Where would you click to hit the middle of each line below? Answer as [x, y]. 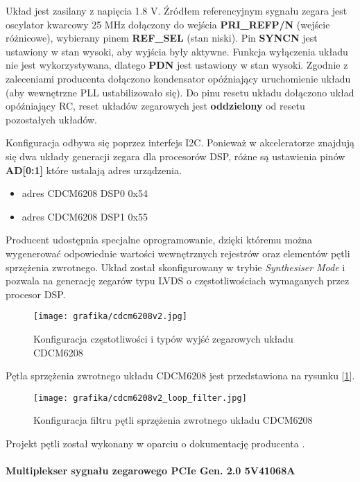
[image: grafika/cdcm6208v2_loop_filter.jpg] [140, 398]
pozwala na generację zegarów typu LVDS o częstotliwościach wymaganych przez [178, 281]
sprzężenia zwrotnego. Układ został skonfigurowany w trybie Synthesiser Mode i [175, 267]
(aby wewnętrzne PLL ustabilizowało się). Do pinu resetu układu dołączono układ [180, 92]
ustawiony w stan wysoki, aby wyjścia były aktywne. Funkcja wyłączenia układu [177, 51]
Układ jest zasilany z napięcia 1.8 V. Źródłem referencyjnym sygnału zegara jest [177, 10]
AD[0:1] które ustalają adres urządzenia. [94, 170]
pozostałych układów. [51, 119]
